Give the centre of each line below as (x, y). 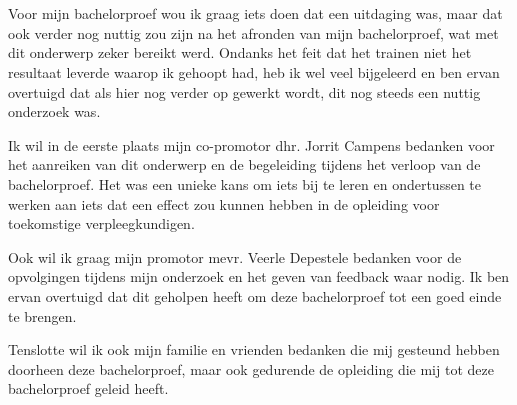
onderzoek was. (54, 111)
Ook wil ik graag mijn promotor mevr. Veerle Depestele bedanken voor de (235, 256)
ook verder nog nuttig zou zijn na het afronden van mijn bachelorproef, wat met (253, 32)
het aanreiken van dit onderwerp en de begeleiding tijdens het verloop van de (244, 164)
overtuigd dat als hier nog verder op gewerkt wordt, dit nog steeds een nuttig (244, 91)
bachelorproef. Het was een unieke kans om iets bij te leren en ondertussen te (244, 183)
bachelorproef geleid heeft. (88, 388)
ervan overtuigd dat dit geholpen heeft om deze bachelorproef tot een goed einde (255, 295)
